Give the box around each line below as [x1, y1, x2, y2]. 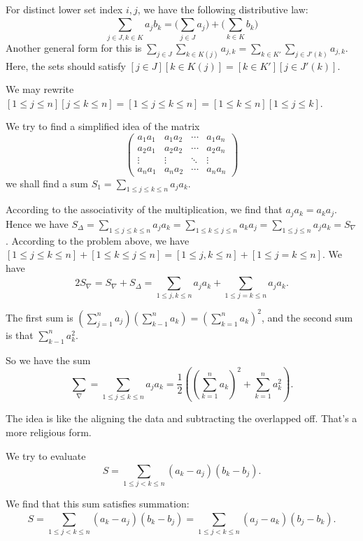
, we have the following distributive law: [137, 2, 308, 16]
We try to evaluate [6, 448, 86, 463]
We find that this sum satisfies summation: [6, 496, 190, 511]
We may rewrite [6, 82, 74, 96]
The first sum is [6, 310, 73, 324]
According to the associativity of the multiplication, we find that [6, 202, 283, 217]
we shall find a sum [6, 175, 88, 190]
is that [6, 327, 34, 342]
